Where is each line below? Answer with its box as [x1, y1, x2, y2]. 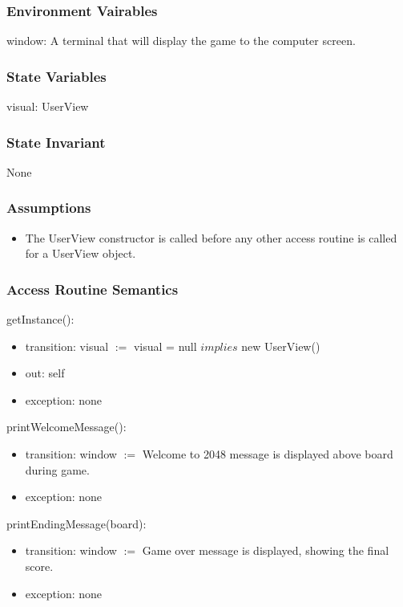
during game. [25, 461, 90, 478]
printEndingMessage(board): [6, 515, 147, 532]
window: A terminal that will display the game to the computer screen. [6, 32, 356, 49]
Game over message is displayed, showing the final [142, 542, 389, 559]
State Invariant [6, 132, 106, 152]
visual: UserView [6, 98, 89, 115]
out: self [25, 365, 65, 381]
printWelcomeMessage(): [6, 418, 127, 435]
